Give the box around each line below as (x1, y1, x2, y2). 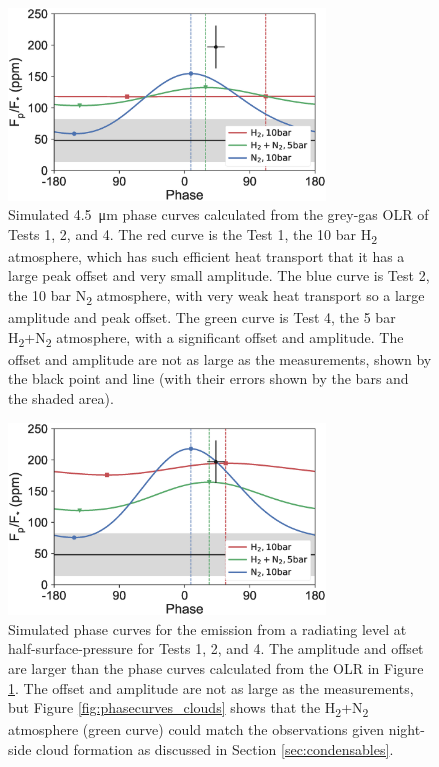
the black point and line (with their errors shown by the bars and (8, 368, 409, 389)
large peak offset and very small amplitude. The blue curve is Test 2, (8, 265, 430, 286)
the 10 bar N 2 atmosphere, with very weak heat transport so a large (8, 285, 425, 308)
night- (388, 719, 425, 740)
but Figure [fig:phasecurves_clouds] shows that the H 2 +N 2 (8, 697, 369, 720)
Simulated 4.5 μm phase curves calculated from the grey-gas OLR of (8, 204, 429, 225)
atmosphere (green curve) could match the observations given (8, 719, 385, 740)
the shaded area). (8, 388, 114, 409)
